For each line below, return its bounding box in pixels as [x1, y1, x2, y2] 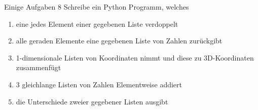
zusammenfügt [16, 62, 61, 73]
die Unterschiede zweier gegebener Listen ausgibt [16, 96, 168, 106]
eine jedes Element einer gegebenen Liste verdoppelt [16, 18, 178, 29]
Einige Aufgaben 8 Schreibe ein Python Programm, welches [4, 2, 189, 12]
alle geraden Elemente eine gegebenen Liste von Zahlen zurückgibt [16, 35, 223, 46]
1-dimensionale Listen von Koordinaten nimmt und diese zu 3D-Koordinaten [16, 52, 254, 63]
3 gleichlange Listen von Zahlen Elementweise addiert [16, 79, 182, 89]
